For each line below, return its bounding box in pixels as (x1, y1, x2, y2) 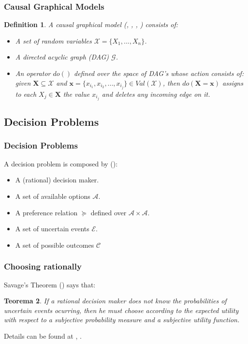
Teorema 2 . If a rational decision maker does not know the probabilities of (4, 296, 227, 306)
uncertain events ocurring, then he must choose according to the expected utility (4, 305, 239, 315)
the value (63, 89, 90, 99)
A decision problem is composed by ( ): (4, 158, 118, 168)
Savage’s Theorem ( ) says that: (4, 279, 96, 289)
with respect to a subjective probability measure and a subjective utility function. (4, 314, 240, 325)
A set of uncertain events (15, 224, 89, 234)
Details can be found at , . (4, 330, 82, 341)
